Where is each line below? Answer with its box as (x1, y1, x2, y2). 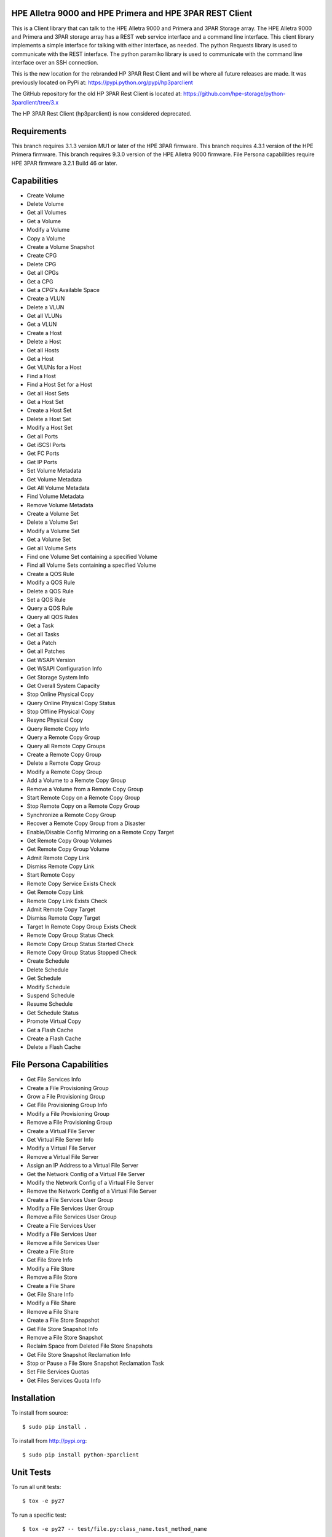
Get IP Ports (26, 458, 58, 465)
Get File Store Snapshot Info (26, 1325, 98, 1332)
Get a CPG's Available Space (26, 286, 100, 293)
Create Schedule (26, 957, 69, 965)
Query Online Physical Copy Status (26, 699, 116, 706)
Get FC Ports (26, 449, 60, 457)
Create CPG (26, 252, 57, 259)
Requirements (11, 126, 67, 136)
